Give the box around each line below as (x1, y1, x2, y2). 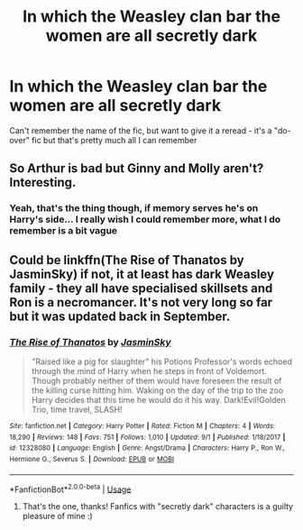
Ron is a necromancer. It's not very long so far (9, 295, 273, 310)
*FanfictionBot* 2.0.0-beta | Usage (9, 482, 132, 495)
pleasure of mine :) (22, 511, 93, 522)
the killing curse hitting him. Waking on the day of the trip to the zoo (31, 385, 284, 396)
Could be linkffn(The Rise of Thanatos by (9, 252, 245, 268)
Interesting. (9, 175, 77, 190)
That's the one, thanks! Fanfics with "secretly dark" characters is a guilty (22, 501, 294, 512)
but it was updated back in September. (9, 308, 231, 324)
